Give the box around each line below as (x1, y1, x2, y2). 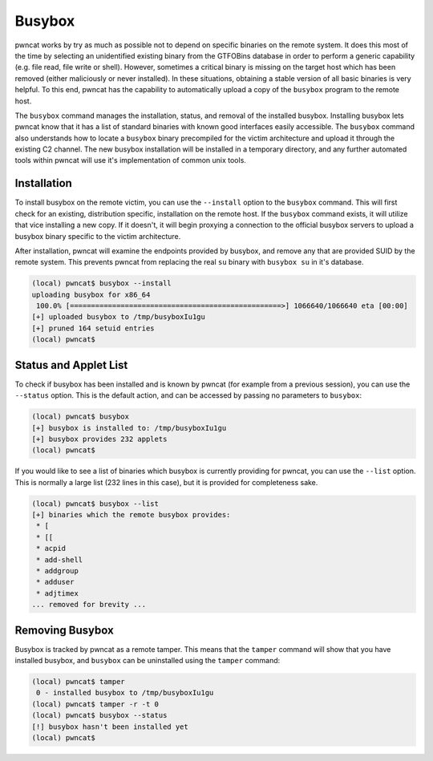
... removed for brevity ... (31, 600, 147, 609)
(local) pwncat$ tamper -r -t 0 (31, 699, 160, 709)
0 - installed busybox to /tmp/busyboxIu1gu (36, 688, 214, 698)
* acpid (36, 544, 67, 553)
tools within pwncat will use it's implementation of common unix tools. (14, 156, 246, 165)
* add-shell (36, 555, 83, 565)
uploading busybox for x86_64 (31, 289, 151, 299)
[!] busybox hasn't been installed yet (31, 722, 188, 731)
